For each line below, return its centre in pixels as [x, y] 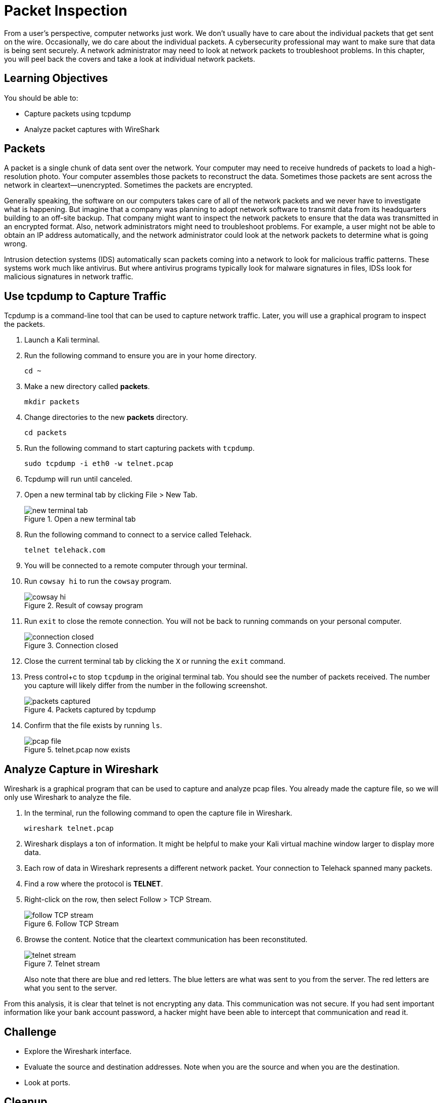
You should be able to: [41, 98]
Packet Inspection [66, 11]
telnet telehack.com [65, 550]
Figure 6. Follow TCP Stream [72, 924]
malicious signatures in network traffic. [69, 277]
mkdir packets [52, 402]
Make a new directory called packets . [87, 387]
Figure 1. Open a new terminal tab [80, 519]
